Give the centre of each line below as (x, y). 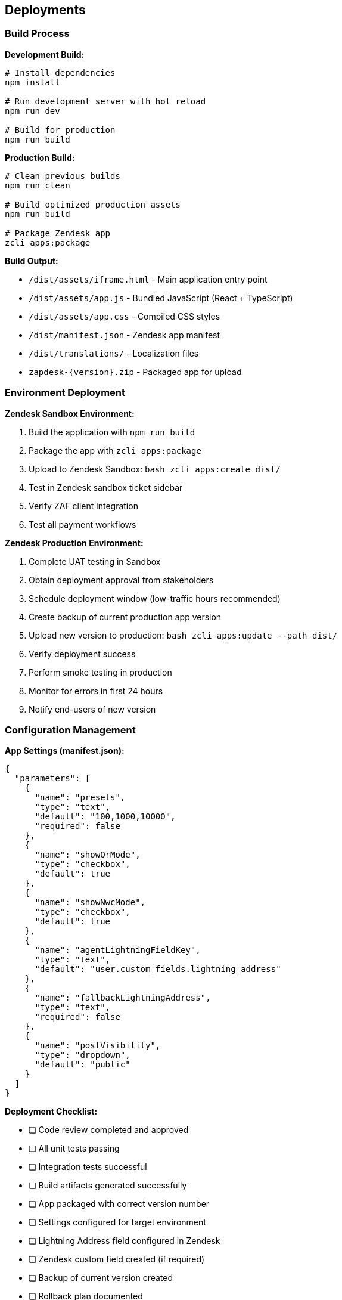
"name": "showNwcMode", (90, 903)
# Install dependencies (60, 72)
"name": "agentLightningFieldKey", (118, 950)
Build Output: (32, 261)
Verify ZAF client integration (83, 506)
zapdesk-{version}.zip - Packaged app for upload (135, 372)
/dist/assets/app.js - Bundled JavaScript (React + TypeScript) (161, 298)
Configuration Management (70, 730)
